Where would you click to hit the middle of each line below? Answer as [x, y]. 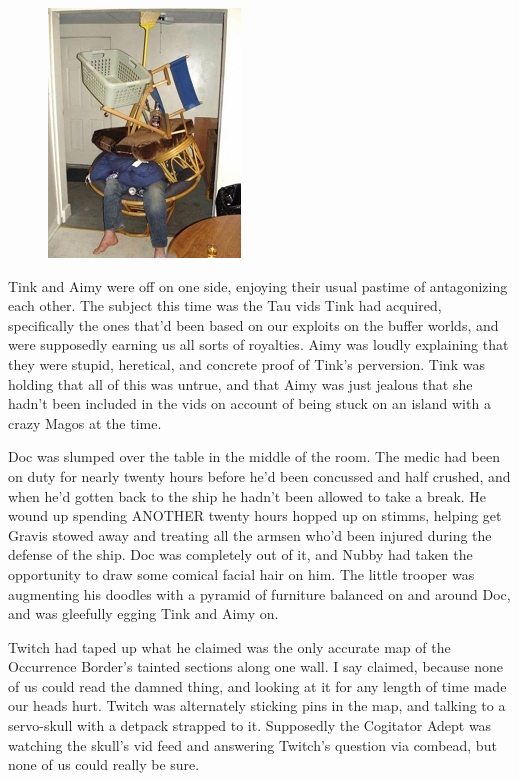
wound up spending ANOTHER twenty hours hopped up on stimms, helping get [255, 515]
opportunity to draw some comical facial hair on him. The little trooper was [241, 573]
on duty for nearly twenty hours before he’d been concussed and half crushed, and [259, 475]
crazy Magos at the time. [85, 422]
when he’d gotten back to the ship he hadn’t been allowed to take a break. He [247, 495]
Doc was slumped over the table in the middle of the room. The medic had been [254, 456]
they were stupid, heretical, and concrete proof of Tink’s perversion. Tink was [246, 363]
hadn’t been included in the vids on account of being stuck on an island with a [249, 403]
